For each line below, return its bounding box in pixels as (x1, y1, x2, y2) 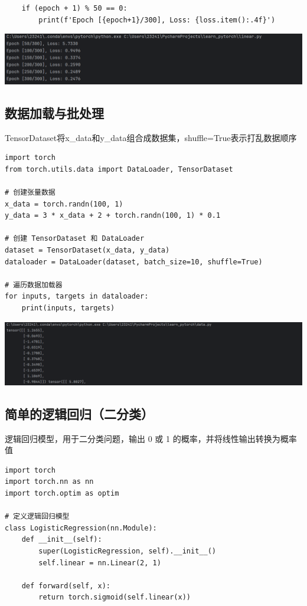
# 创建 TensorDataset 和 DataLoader (5, 234, 145, 243)
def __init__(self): (21, 535, 102, 544)
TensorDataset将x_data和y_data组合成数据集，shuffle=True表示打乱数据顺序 (5, 131, 297, 143)
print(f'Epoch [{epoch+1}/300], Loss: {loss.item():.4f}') (38, 15, 276, 24)
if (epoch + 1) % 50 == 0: (21, 4, 128, 12)
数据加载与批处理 (5, 103, 104, 122)
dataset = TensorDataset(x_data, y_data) (5, 245, 170, 254)
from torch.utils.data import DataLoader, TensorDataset (5, 165, 233, 173)
